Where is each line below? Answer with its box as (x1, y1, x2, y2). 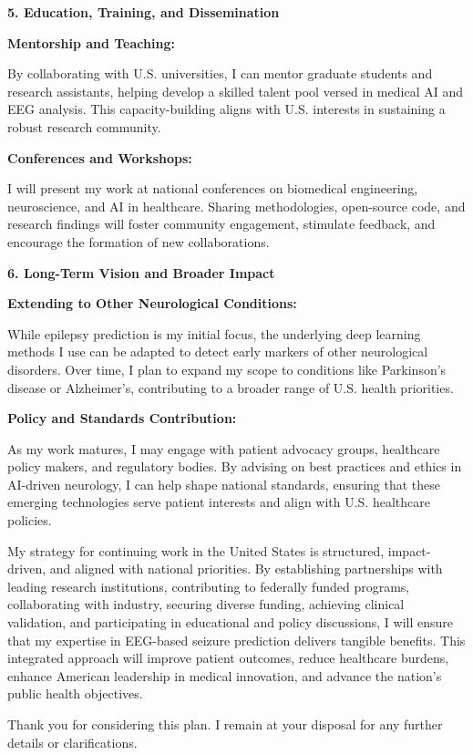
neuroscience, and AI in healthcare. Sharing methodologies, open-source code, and (7, 196, 466, 215)
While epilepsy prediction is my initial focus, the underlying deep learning (7, 324, 421, 343)
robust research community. (7, 117, 161, 136)
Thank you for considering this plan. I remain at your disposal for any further (7, 715, 443, 733)
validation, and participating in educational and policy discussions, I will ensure (7, 613, 453, 632)
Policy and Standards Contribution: (7, 409, 237, 428)
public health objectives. (7, 684, 143, 703)
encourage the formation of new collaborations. (7, 232, 270, 251)
